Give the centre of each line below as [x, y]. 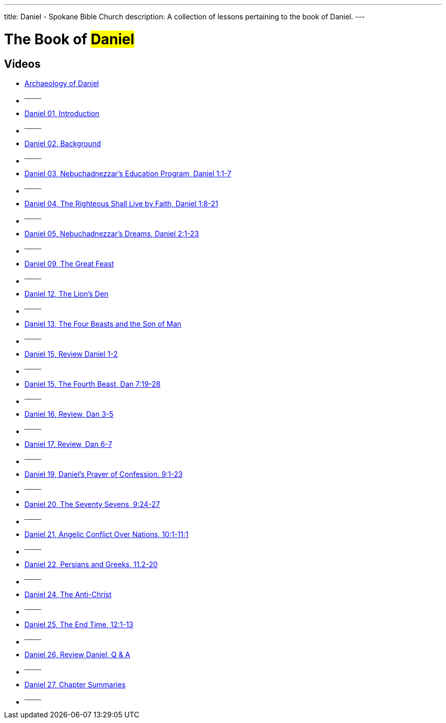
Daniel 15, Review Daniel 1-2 [71, 354]
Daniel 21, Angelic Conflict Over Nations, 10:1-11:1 [106, 534]
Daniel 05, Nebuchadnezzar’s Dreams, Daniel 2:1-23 [112, 233]
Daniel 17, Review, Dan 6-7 [68, 444]
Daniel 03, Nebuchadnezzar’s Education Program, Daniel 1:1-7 [128, 173]
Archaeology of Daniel [62, 83]
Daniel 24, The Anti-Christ [68, 594]
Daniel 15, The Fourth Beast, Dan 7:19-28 [93, 384]
